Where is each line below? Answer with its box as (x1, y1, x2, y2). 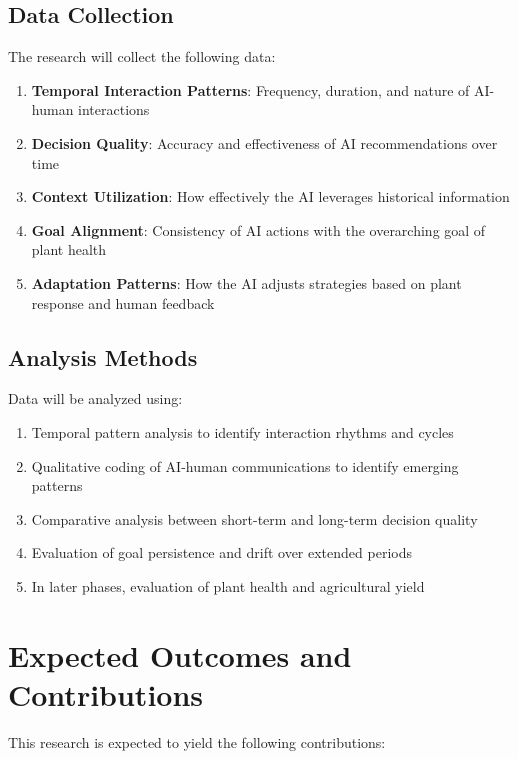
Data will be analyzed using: (8, 388, 183, 409)
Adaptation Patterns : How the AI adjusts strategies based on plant (31, 272, 462, 293)
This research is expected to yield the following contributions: (8, 731, 386, 752)
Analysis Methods (8, 341, 198, 372)
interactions (78, 99, 150, 120)
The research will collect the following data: (8, 46, 276, 67)
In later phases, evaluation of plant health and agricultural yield (31, 575, 425, 596)
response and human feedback (31, 292, 215, 313)
